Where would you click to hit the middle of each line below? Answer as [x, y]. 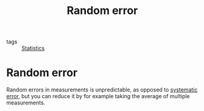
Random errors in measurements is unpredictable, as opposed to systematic [102, 90]
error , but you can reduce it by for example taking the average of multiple [98, 96]
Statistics [33, 48]
